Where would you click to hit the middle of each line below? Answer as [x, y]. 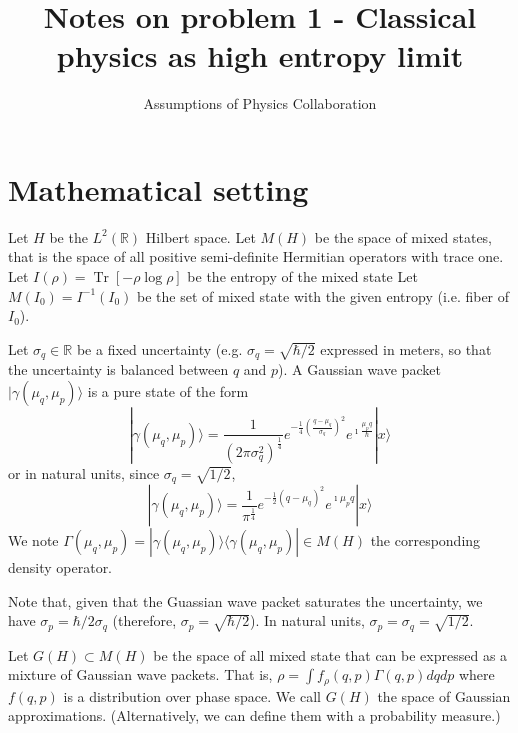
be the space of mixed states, [403, 236]
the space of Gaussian [444, 695]
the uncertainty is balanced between [118, 369]
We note [33, 540]
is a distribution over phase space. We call [192, 695]
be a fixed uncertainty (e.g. [159, 348]
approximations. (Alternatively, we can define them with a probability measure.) [254, 715]
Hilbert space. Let [200, 236]
